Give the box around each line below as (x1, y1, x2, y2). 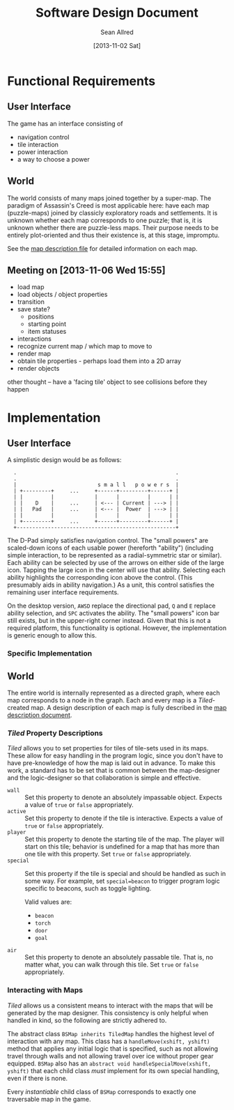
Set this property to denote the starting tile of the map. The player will (24, 835, 225, 844)
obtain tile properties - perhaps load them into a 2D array (17, 357, 182, 365)
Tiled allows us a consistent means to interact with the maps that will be (7, 1001, 214, 1010)
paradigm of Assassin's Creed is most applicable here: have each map (7, 201, 210, 210)
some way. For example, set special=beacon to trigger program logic (24, 877, 221, 886)
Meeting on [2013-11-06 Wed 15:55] (7, 264, 166, 276)
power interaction (17, 148, 68, 156)
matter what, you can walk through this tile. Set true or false (24, 960, 199, 969)
